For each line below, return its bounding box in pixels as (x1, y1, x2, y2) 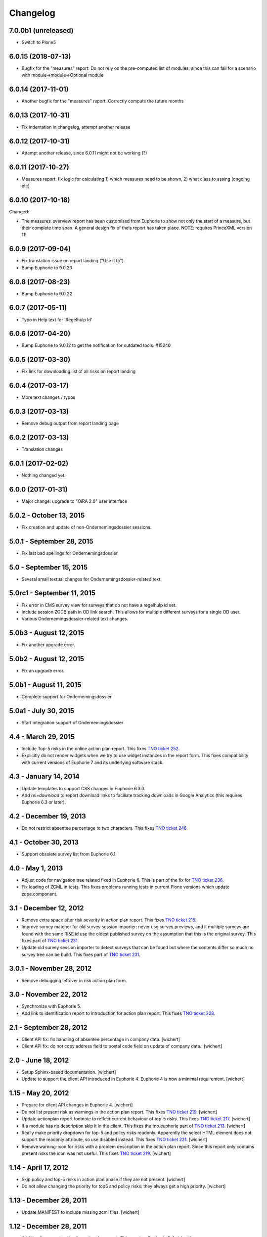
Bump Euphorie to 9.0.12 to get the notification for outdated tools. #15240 (21, 342, 171, 348)
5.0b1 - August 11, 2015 (9, 680, 82, 689)
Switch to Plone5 (21, 40, 56, 46)
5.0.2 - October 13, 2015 (9, 511, 85, 520)
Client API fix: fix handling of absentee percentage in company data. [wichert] (21, 1036, 180, 1042)
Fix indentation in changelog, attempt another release (21, 124, 131, 130)
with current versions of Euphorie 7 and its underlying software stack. (21, 760, 164, 765)
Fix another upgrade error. (21, 642, 75, 648)
